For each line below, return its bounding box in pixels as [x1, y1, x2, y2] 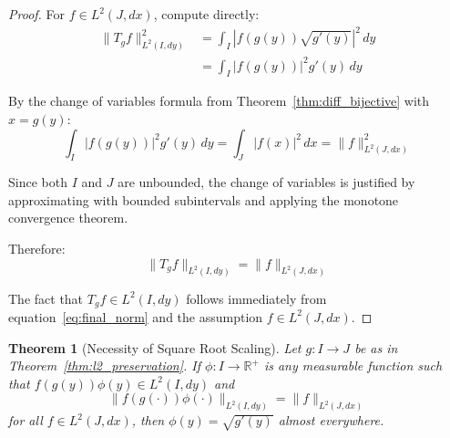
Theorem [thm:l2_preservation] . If [8, 356, 201, 375]
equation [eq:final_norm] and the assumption [8, 307, 263, 326]
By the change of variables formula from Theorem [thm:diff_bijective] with [8, 91, 430, 110]
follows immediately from [186, 288, 327, 308]
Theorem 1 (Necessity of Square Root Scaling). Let [8, 338, 302, 357]
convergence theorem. [8, 208, 128, 227]
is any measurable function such [263, 356, 443, 375]
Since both [8, 172, 67, 192]
